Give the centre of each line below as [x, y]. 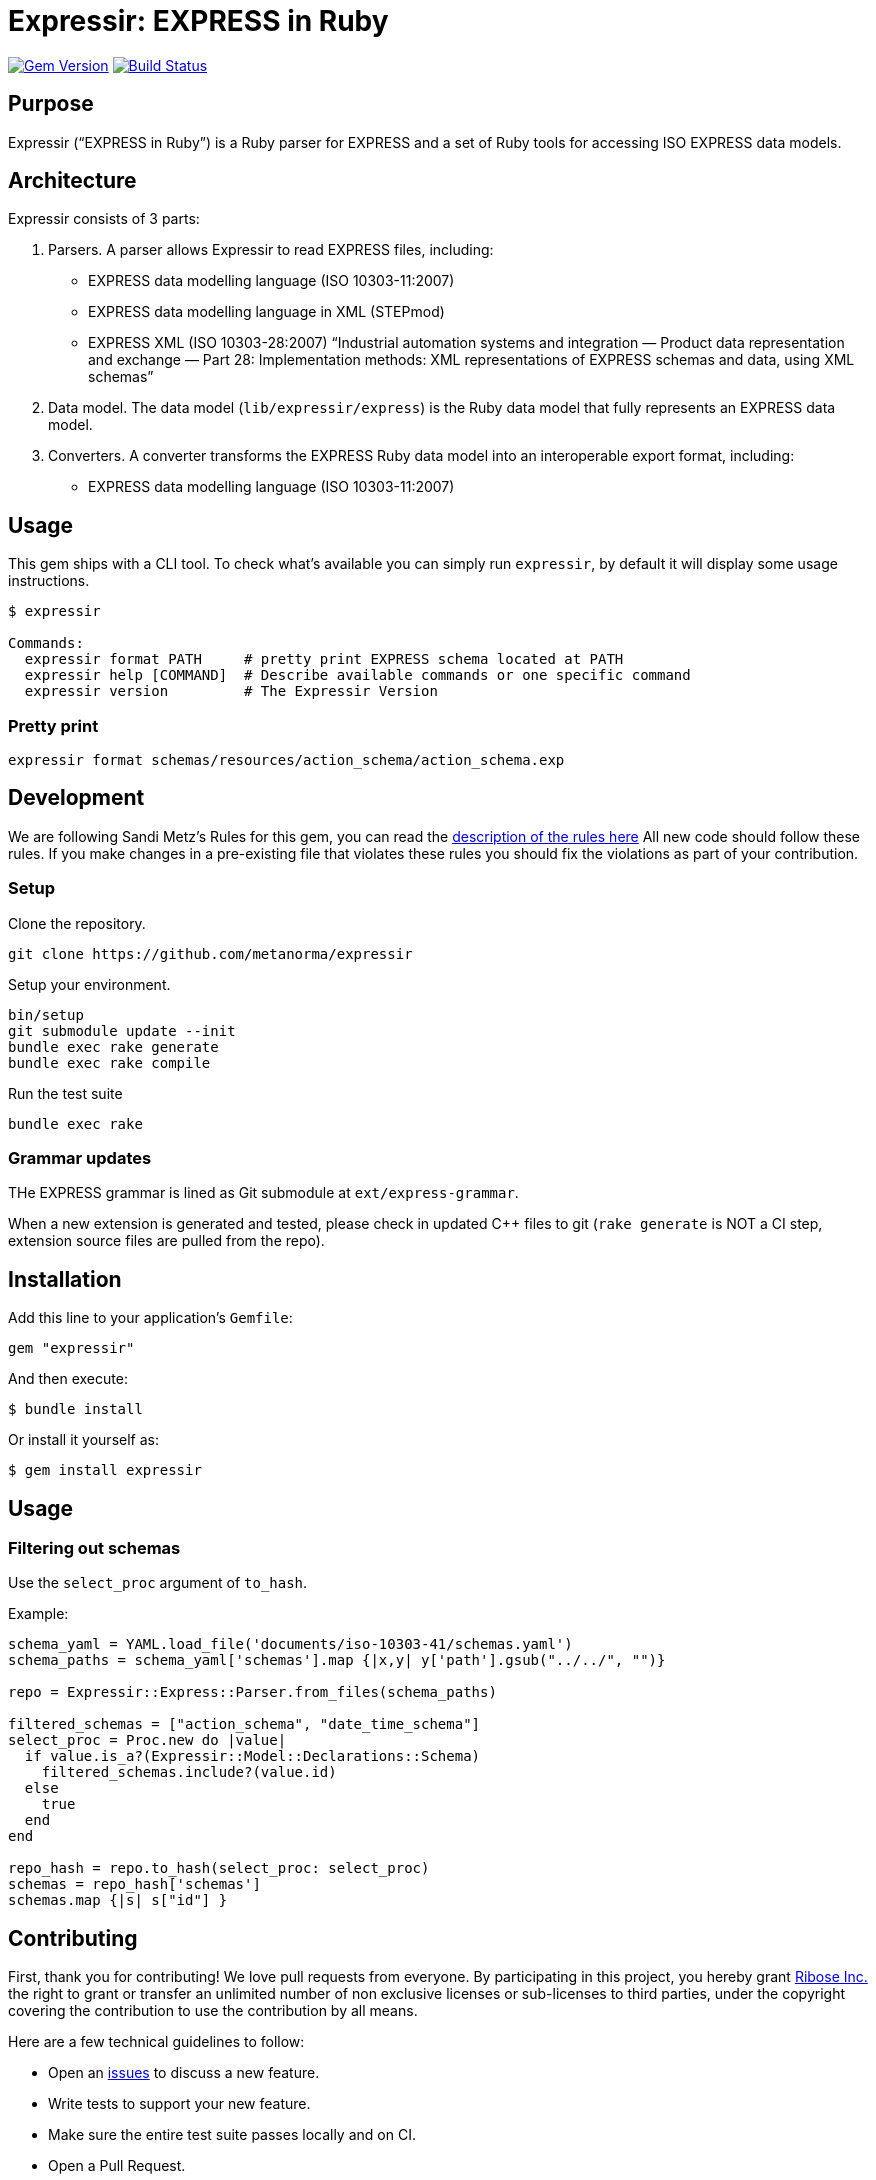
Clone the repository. [77, 923]
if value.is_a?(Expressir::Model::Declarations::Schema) [252, 1756]
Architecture [72, 181]
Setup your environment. [89, 984]
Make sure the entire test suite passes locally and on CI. [232, 2135]
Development [76, 798]
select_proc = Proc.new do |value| [147, 1740]
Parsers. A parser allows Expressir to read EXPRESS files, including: [271, 250]
